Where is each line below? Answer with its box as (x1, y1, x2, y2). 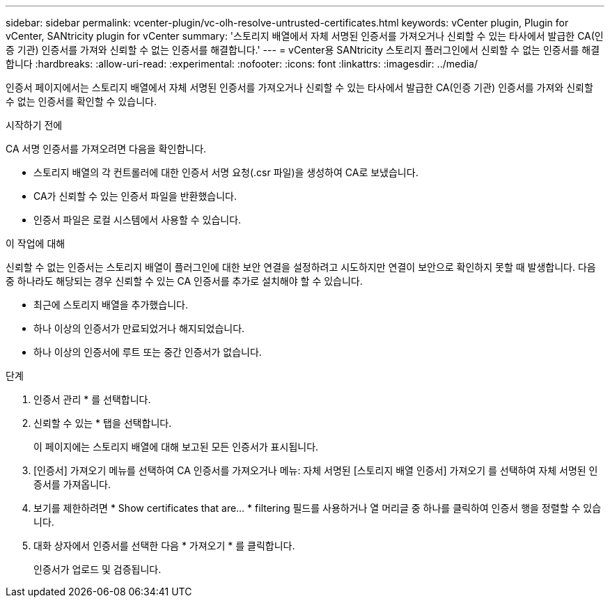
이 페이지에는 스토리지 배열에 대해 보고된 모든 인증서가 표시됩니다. (33, 441, 319, 453)
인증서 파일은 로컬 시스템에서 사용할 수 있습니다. (33, 214, 242, 226)
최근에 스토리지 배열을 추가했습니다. (33, 299, 188, 311)
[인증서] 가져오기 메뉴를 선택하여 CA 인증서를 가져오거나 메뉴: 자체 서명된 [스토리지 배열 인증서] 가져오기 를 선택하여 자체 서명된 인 (33, 464, 598, 476)
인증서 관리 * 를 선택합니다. (33, 393, 151, 405)
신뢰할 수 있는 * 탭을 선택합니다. (33, 417, 172, 429)
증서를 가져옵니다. (33, 478, 111, 490)
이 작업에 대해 (6, 237, 65, 249)
